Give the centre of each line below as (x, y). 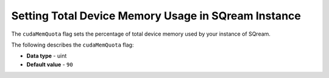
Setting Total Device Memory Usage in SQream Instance (156, 16)
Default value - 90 (50, 64)
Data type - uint (47, 56)
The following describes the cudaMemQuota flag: (73, 45)
